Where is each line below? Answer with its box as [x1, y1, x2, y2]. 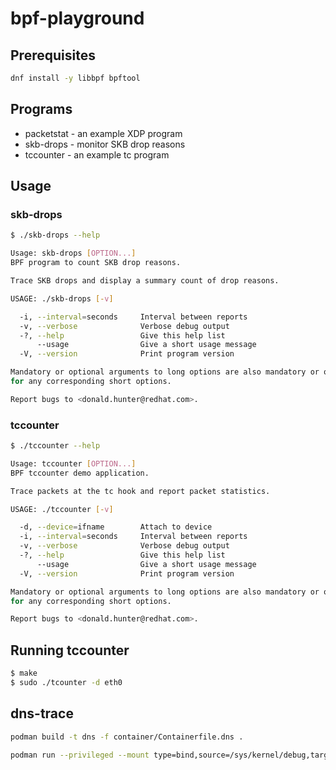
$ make [10, 668, 38, 679]
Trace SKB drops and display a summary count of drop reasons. [10, 276, 280, 286]
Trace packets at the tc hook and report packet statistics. [10, 486, 271, 496]
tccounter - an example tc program [24, 148, 170, 161]
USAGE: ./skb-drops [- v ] [10, 293, 114, 304]
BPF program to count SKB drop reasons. [10, 258, 182, 268]
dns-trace [10, 705, 74, 722]
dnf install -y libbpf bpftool [10, 73, 141, 83]
